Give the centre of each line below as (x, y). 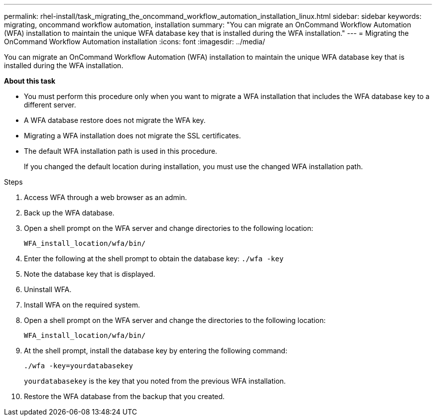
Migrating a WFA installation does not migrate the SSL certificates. (133, 136)
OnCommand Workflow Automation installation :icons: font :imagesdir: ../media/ (135, 42)
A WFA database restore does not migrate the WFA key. (115, 120)
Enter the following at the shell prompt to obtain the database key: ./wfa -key (154, 259)
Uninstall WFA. (48, 289)
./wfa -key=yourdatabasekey (79, 366)
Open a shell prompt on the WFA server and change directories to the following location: (169, 228)
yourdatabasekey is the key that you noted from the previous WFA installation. (155, 381)
